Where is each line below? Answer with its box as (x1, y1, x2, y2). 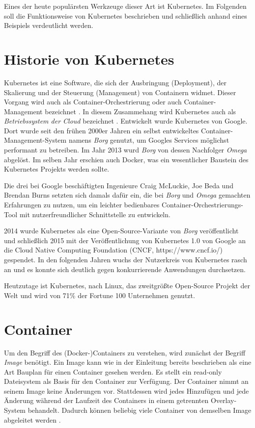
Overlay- (210, 395, 237, 405)
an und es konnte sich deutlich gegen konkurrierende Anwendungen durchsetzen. (4, 264, 246, 274)
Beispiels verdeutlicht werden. (4, 20, 93, 30)
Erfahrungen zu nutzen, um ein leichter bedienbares (4, 200, 160, 210)
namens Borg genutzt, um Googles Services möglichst (68, 135, 229, 145)
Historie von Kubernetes (4, 49, 174, 69)
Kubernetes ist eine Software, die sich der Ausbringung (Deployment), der (4, 77, 227, 87)
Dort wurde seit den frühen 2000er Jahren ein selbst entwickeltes (4, 125, 199, 135)
